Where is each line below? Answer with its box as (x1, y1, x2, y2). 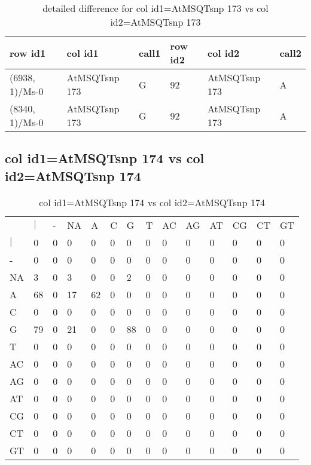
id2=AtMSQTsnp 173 (110, 15, 201, 29)
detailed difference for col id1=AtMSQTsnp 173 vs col (42, 1, 269, 15)
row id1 (10, 45, 46, 60)
